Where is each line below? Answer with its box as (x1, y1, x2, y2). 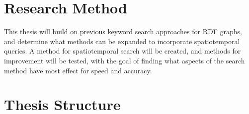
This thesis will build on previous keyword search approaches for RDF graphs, (4, 26, 242, 37)
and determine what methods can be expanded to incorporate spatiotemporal (4, 36, 240, 46)
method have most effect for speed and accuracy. (4, 65, 152, 75)
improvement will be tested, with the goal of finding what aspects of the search (4, 55, 245, 65)
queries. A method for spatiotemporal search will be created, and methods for (4, 46, 241, 56)
